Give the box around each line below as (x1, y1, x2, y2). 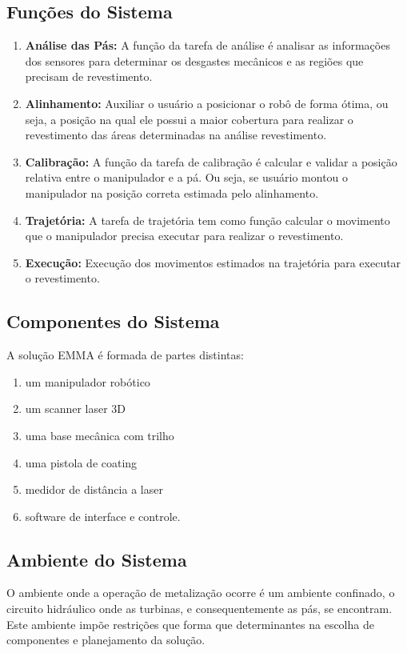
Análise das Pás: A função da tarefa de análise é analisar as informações (25, 37, 390, 54)
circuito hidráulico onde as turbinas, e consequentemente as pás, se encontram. (6, 600, 393, 617)
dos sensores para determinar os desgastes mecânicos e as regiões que (25, 52, 364, 69)
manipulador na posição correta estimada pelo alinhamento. (25, 184, 319, 201)
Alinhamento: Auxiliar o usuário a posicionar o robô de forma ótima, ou (25, 94, 389, 111)
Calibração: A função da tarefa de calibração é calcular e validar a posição (25, 153, 397, 170)
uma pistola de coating (25, 454, 138, 471)
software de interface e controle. (25, 507, 181, 524)
